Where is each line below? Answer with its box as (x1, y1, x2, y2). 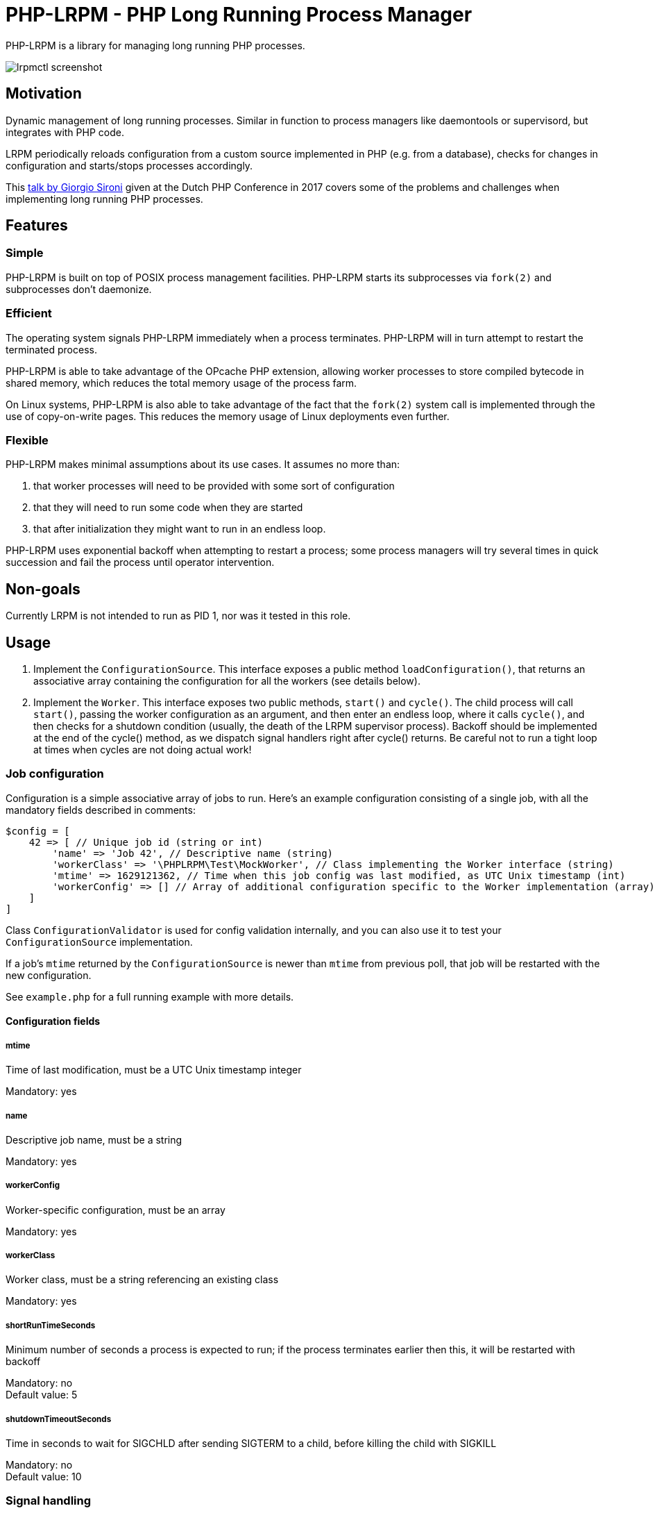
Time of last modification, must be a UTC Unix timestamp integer (6, 1064, 302, 1076)
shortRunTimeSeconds (6, 1320, 96, 1330)
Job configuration (6, 767, 104, 781)
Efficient (6, 306, 52, 321)
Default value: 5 (6, 1389, 78, 1401)
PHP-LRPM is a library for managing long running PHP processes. (6, 39, 305, 51)
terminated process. (6, 343, 97, 356)
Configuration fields (6, 1015, 101, 1028)
